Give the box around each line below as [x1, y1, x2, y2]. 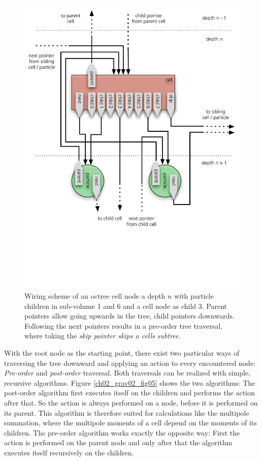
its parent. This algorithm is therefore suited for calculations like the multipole [4, 407, 249, 418]
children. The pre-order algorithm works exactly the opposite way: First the [4, 427, 240, 438]
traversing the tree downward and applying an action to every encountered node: [4, 357, 255, 368]
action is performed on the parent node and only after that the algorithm [4, 437, 233, 448]
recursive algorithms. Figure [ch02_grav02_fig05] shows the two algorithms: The [4, 377, 255, 388]
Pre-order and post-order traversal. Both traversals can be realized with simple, [4, 367, 251, 378]
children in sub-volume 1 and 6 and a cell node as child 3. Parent [24, 300, 227, 311]
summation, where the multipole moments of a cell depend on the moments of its [4, 417, 257, 428]
